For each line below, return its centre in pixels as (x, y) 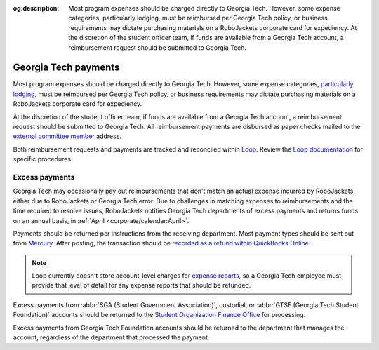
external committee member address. (67, 136)
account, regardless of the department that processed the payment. (111, 337)
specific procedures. (43, 159)
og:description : (36, 8)
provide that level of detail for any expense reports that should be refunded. (141, 285)
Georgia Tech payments (66, 68)
